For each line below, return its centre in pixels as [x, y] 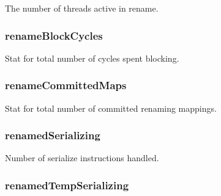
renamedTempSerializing [67, 185]
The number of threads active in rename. [82, 8]
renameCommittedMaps [66, 85]
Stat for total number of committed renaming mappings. [111, 108]
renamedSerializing [53, 135]
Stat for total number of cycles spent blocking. [92, 58]
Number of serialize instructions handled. [82, 158]
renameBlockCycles [54, 35]
